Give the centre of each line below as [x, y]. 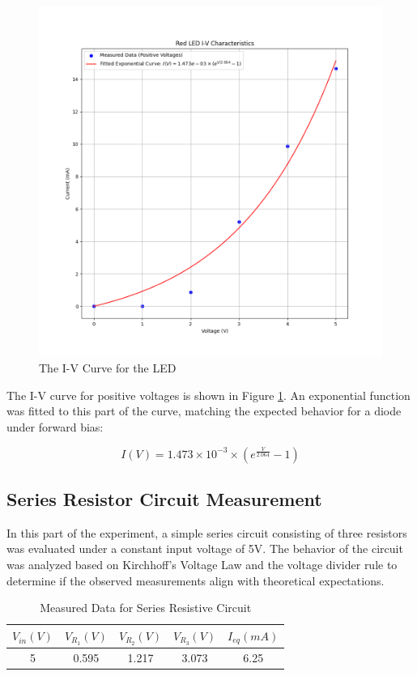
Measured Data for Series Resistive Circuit [146, 608]
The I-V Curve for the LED [108, 368]
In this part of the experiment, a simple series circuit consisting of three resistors [207, 532]
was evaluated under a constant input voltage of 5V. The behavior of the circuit [205, 548]
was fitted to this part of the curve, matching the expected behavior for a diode [204, 411]
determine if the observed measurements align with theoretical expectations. [196, 580]
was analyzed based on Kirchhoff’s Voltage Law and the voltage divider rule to [202, 564]
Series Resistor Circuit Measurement [164, 498]
